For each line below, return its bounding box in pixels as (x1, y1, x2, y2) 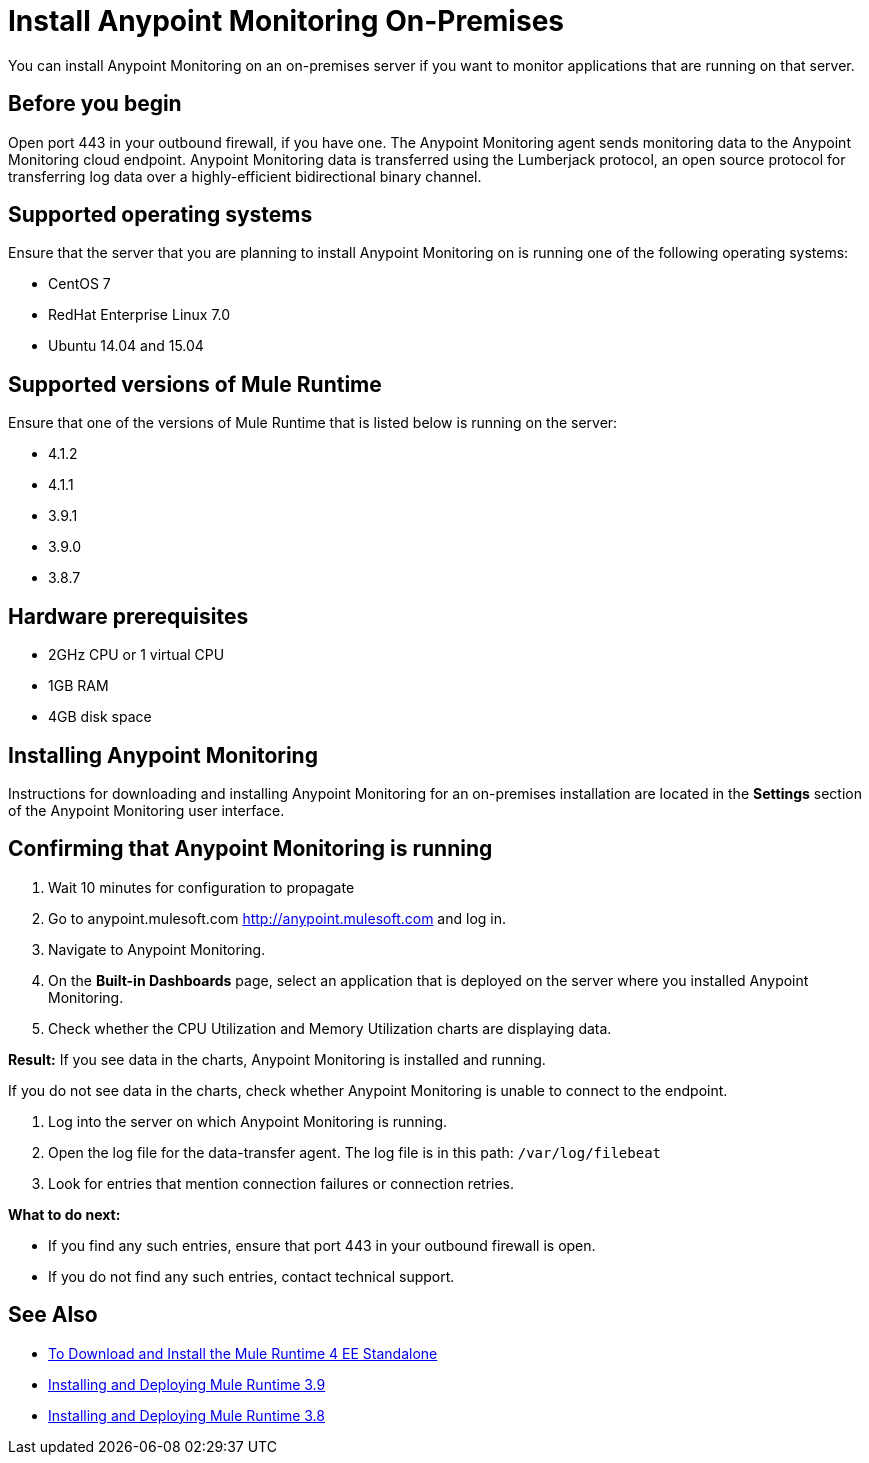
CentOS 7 (48, 275, 111, 293)
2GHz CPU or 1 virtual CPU (48, 646, 225, 664)
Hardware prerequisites (8, 603, 249, 629)
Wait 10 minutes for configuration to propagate (48, 878, 355, 896)
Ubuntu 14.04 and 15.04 (48, 337, 204, 355)
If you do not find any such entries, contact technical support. (48, 1267, 455, 1285)
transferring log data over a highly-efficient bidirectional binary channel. (8, 167, 482, 185)
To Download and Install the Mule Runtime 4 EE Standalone (48, 1344, 438, 1362)
